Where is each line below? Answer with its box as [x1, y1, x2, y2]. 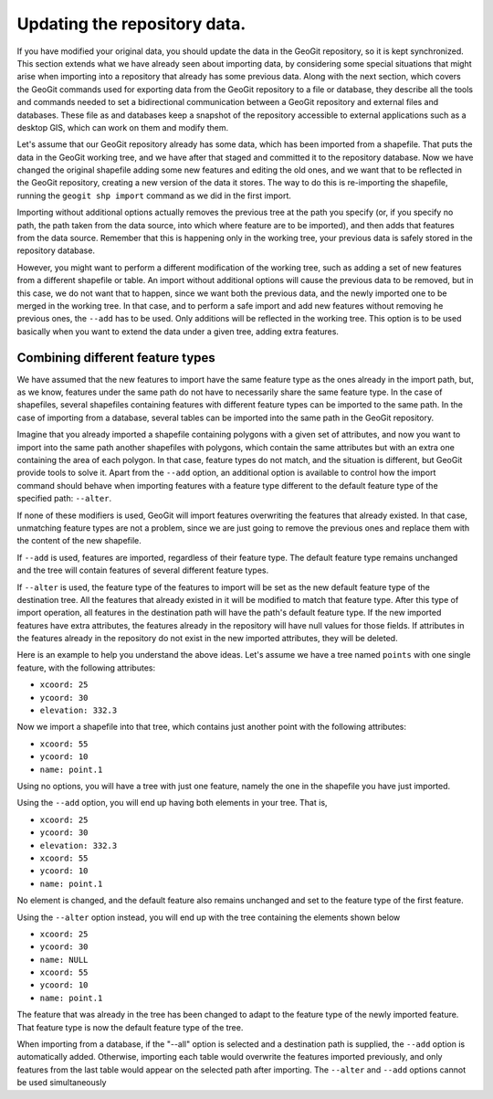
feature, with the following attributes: [16, 662, 155, 673]
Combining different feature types [16, 350, 216, 365]
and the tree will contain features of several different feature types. [16, 565, 269, 576]
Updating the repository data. [16, 14, 246, 34]
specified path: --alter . [16, 493, 112, 504]
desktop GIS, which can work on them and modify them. [16, 122, 228, 132]
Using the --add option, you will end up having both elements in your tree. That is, [16, 798, 328, 808]
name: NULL [39, 955, 89, 965]
